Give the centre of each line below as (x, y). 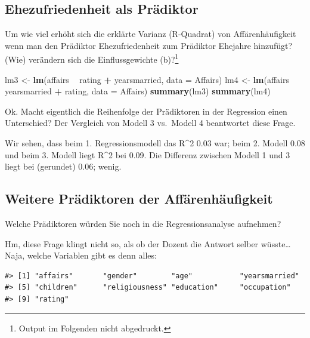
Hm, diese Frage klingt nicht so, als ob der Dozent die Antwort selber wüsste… (148, 243)
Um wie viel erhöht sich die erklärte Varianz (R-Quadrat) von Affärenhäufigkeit (151, 34)
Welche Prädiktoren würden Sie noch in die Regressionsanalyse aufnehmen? (143, 223)
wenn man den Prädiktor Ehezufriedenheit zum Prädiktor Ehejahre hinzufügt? (149, 45)
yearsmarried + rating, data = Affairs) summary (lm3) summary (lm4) (138, 91)
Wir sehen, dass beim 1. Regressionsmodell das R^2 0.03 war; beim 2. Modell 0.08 (155, 143)
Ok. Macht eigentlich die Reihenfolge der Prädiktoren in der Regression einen (146, 111)
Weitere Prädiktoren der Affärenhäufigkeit (139, 199)
